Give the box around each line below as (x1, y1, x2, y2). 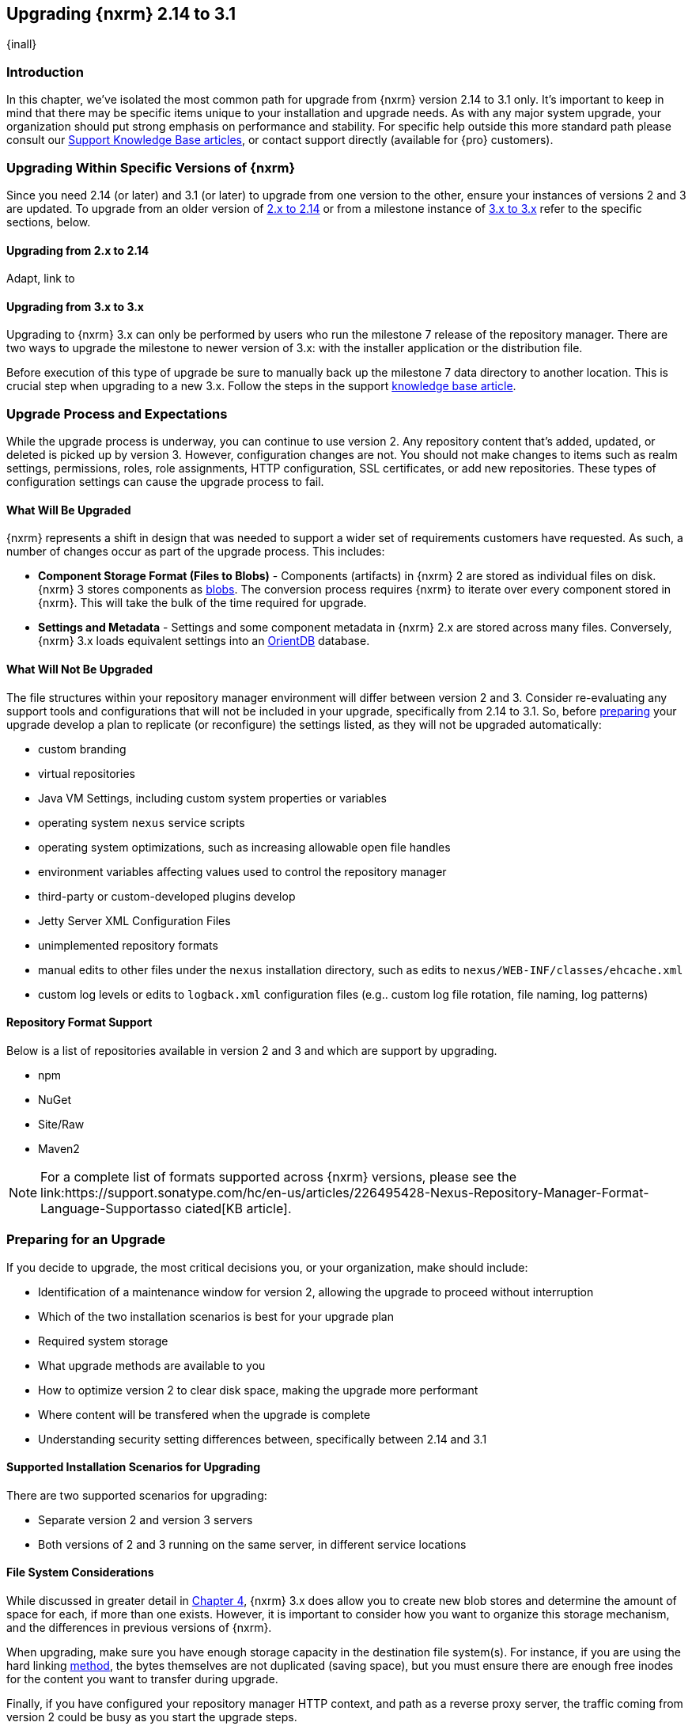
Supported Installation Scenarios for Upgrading (6, 1460, 261, 1474)
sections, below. (6, 214, 91, 229)
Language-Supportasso (40, 1200, 182, 1216)
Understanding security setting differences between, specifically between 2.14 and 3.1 (38, 1432, 487, 1446)
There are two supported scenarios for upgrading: (6, 1488, 267, 1502)
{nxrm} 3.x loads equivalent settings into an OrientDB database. (38, 634, 370, 648)
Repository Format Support (6, 1015, 153, 1030)
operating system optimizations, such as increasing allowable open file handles (38, 840, 451, 854)
